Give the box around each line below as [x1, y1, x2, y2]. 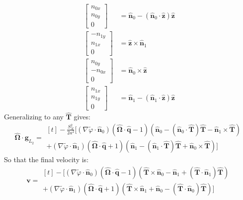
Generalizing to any [4, 111, 64, 122]
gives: [74, 111, 90, 122]
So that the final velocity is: [4, 154, 89, 164]
